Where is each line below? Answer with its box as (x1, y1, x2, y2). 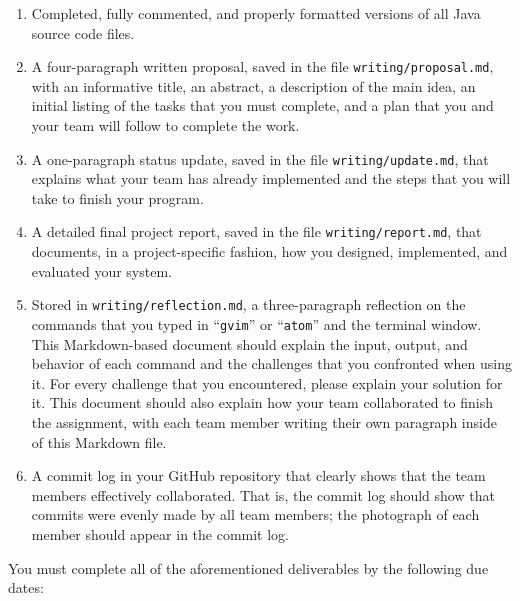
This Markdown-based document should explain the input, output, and (31, 333, 468, 354)
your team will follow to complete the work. (31, 115, 300, 136)
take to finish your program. (31, 187, 204, 208)
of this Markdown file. (31, 431, 167, 452)
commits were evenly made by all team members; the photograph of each (31, 504, 480, 525)
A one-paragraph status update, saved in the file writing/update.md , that (31, 148, 489, 169)
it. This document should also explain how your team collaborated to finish (31, 392, 494, 413)
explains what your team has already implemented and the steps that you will (31, 168, 511, 189)
